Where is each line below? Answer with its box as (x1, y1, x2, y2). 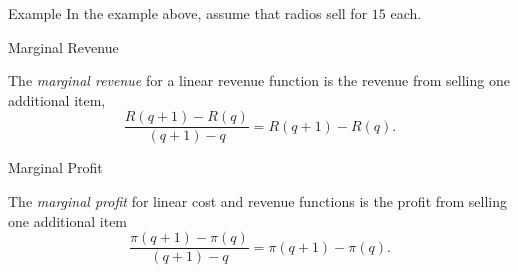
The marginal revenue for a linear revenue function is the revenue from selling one (8, 70, 510, 91)
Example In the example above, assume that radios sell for (8, 3, 368, 23)
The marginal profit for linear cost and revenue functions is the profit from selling (8, 191, 508, 212)
